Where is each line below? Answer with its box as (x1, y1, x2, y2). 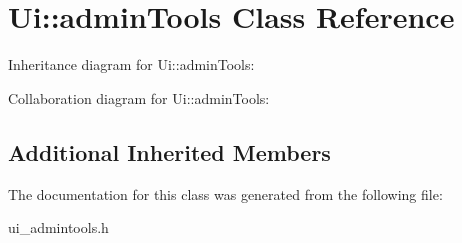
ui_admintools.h (8, 217, 109, 238)
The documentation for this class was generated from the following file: (8, 183, 443, 204)
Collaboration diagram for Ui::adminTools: (8, 87, 270, 108)
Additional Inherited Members (8, 136, 331, 167)
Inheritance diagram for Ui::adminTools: (8, 54, 255, 75)
